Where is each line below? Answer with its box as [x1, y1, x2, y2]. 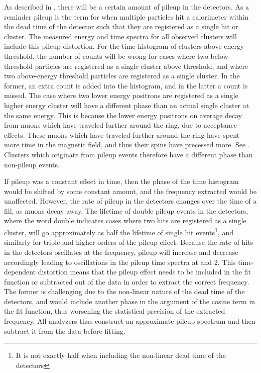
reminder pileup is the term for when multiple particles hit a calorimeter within [4, 11, 249, 22]
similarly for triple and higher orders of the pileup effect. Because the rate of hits [4, 237, 253, 247]
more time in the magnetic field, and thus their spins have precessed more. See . [4, 139, 250, 150]
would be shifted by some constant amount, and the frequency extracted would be [4, 185, 257, 196]
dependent [4, 266, 36, 277]
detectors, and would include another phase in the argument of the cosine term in [4, 296, 255, 306]
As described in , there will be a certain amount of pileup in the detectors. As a [4, 2, 249, 12]
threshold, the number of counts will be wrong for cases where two [4, 50, 208, 61]
